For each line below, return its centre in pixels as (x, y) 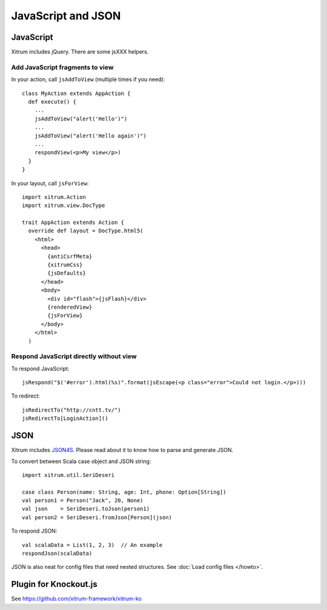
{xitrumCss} (65, 265)
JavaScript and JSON (66, 16)
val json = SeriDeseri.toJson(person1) (86, 509)
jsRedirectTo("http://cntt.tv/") (71, 410)
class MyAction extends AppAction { (76, 93)
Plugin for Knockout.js (54, 584)
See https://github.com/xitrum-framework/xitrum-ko (76, 599)
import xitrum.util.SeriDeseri (68, 475)
